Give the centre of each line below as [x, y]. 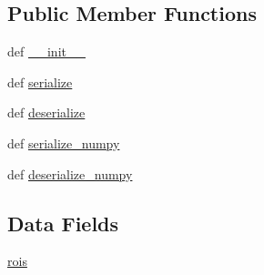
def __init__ [46, 51]
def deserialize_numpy [70, 173]
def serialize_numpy [64, 143]
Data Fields [63, 223]
